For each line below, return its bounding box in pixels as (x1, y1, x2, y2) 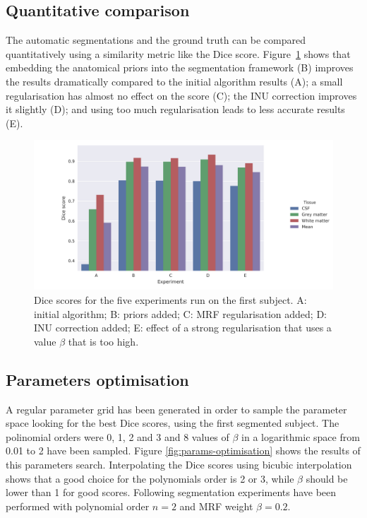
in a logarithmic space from (241, 429, 360, 444)
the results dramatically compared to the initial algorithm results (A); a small (6, 73, 343, 88)
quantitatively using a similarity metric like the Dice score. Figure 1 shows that (6, 46, 351, 61)
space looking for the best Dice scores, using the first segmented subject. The (6, 416, 339, 430)
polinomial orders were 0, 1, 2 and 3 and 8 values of (6, 429, 229, 444)
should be (306, 471, 348, 485)
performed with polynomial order (6, 498, 150, 513)
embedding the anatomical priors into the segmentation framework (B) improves (6, 60, 354, 75)
